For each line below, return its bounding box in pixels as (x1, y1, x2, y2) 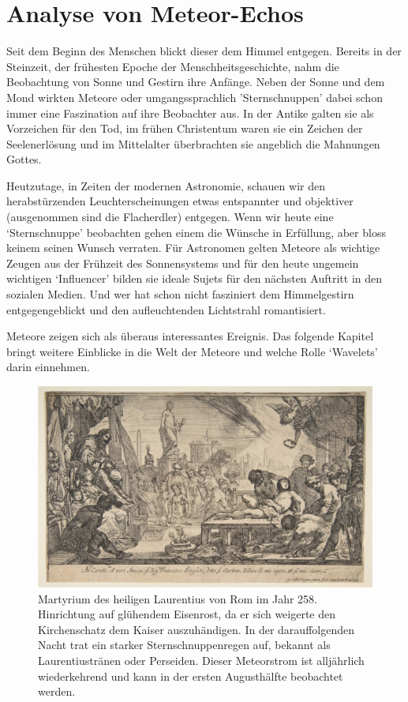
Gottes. (6, 151, 42, 167)
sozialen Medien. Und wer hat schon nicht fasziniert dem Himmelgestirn (6, 286, 354, 302)
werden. (38, 683, 76, 700)
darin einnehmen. (6, 359, 90, 375)
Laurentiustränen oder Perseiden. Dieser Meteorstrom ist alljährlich (38, 652, 365, 669)
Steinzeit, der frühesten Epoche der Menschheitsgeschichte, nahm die (6, 58, 339, 74)
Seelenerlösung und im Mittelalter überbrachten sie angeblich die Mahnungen (6, 135, 380, 152)
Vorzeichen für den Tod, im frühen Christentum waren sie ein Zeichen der (6, 120, 363, 137)
